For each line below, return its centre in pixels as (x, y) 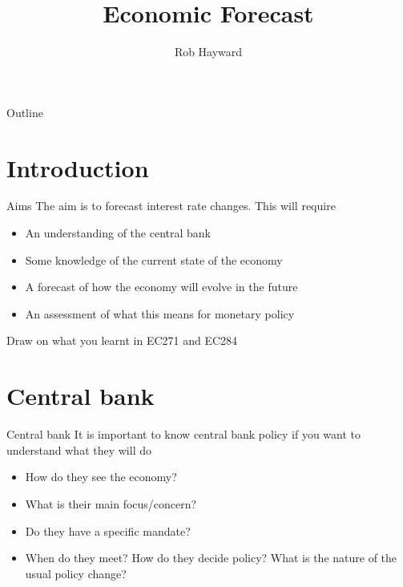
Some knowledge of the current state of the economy (154, 259)
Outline (25, 112)
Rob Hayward (208, 52)
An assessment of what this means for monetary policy (160, 313)
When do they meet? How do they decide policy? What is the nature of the (211, 558)
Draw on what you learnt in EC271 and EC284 (122, 340)
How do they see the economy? (101, 477)
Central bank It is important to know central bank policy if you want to (184, 434)
